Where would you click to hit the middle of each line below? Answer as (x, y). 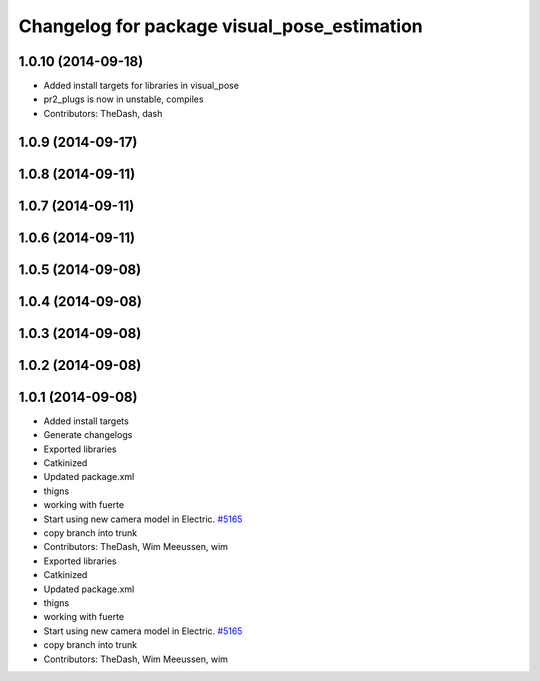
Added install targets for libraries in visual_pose (141, 86)
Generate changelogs (88, 435)
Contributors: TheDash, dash (103, 113)
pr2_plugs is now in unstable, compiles (123, 99)
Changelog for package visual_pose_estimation (221, 26)
